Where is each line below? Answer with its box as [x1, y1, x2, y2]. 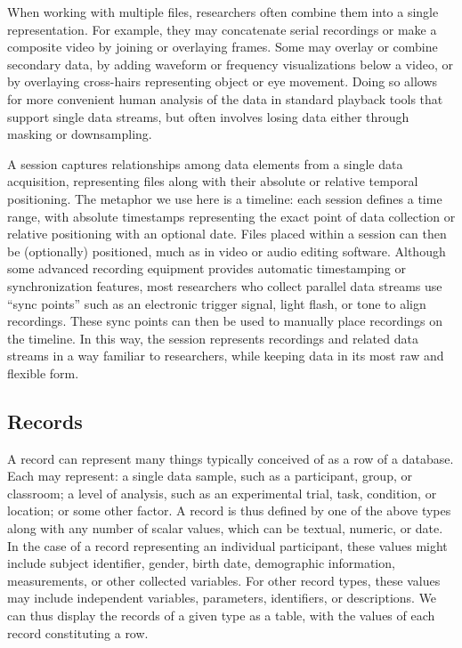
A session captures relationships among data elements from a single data [7, 154, 403, 173]
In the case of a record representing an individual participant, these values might [7, 536, 448, 555]
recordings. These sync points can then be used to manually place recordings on [7, 312, 443, 330]
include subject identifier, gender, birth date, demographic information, [7, 554, 395, 572]
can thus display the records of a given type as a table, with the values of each [7, 606, 435, 625]
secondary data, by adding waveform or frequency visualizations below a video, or [7, 54, 453, 73]
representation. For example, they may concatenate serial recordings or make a [7, 20, 437, 38]
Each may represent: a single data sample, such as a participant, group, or [7, 466, 412, 485]
